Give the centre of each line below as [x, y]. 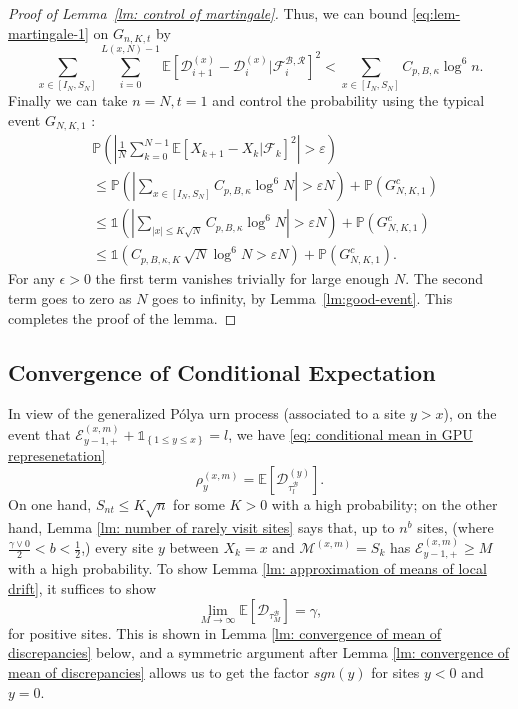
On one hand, [50, 503]
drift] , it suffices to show [82, 588]
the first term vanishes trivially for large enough [242, 278]
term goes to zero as [70, 297]
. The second [444, 278]
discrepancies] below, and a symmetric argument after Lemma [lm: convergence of [259, 652]
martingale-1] [48, 32]
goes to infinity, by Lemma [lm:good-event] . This [302, 297]
